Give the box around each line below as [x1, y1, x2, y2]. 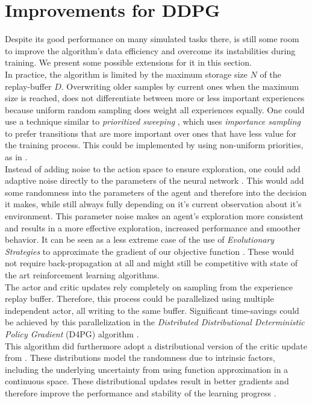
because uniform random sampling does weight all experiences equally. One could [5, 103, 305, 116]
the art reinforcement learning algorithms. [5, 269, 160, 281]
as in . [5, 151, 28, 163]
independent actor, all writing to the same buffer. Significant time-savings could [5, 304, 299, 316]
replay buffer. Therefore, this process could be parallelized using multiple [5, 292, 274, 305]
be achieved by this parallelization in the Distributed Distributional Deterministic [5, 316, 305, 328]
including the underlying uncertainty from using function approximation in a [5, 363, 289, 375]
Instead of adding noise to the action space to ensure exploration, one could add [5, 162, 301, 175]
